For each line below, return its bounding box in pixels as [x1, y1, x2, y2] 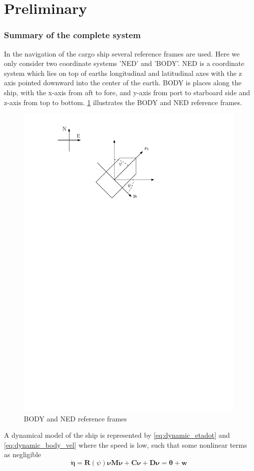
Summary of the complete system [4, 29, 141, 41]
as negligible [4, 449, 41, 460]
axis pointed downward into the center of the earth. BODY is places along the [4, 77, 242, 88]
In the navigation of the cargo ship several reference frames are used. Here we [4, 48, 240, 59]
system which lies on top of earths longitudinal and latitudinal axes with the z [4, 67, 242, 78]
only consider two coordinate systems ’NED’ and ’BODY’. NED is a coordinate [4, 58, 245, 68]
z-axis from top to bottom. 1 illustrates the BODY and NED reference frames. [4, 97, 242, 107]
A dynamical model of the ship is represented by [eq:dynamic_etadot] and [4, 430, 230, 440]
